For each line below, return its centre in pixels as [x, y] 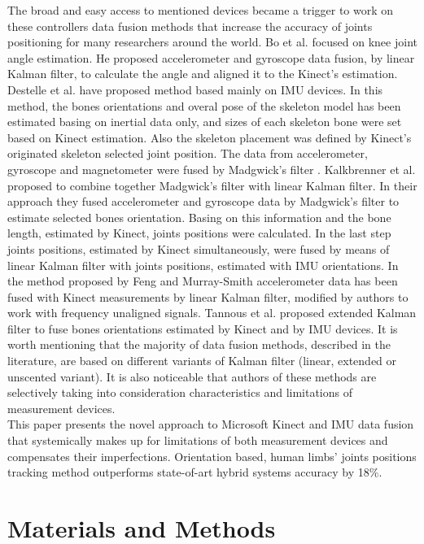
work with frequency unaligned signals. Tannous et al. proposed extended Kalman [212, 313]
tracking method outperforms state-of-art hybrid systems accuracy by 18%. [195, 472]
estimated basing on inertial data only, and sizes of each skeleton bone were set [205, 122]
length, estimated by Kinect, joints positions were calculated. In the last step [199, 233]
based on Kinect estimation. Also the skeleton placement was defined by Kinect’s [210, 137]
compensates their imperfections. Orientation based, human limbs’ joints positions [212, 456]
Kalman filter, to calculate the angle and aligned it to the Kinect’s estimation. [203, 74]
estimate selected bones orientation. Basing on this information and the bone [199, 217]
